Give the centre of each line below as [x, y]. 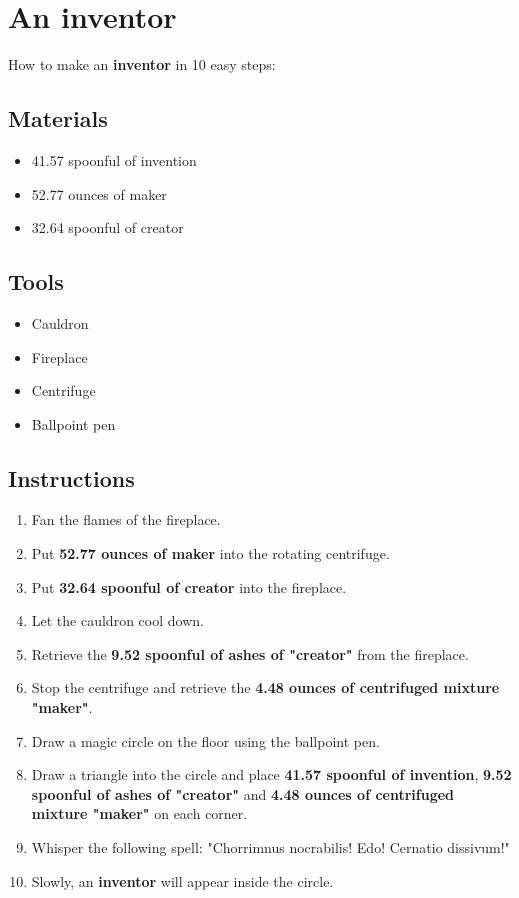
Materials [58, 118]
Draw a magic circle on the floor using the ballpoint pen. [205, 740]
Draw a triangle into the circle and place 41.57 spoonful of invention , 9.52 [271, 774]
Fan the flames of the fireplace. [126, 519]
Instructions [71, 477]
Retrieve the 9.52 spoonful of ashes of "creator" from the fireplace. [250, 653]
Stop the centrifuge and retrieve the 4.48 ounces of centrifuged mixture [265, 687]
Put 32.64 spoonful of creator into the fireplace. [189, 586]
